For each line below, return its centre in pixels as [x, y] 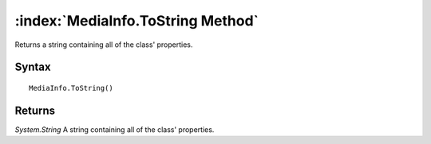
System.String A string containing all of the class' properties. [115, 129]
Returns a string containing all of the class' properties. [104, 45]
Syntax [33, 67]
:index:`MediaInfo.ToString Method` [137, 21]
